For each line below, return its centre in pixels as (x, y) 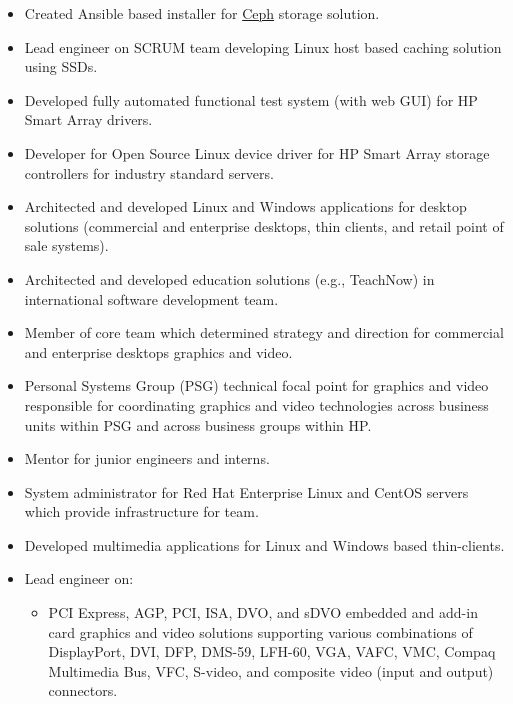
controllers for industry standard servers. (149, 172)
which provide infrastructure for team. (141, 511)
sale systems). (66, 245)
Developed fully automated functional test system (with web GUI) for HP (251, 99)
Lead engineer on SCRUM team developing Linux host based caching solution (263, 46)
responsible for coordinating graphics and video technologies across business (256, 404)
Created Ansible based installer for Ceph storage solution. (202, 13)
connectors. (83, 690)
